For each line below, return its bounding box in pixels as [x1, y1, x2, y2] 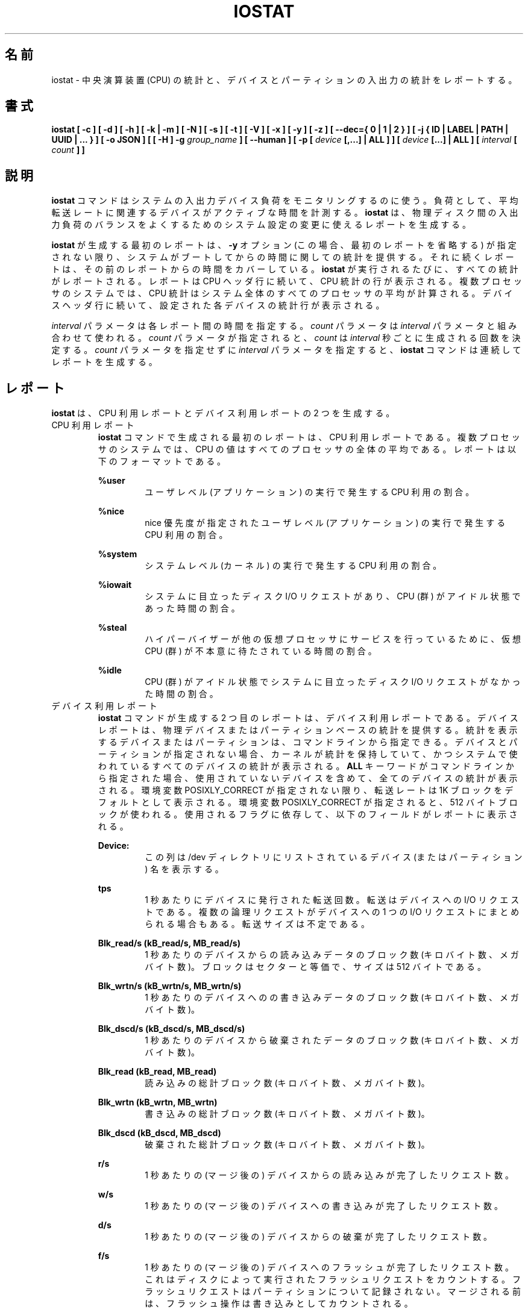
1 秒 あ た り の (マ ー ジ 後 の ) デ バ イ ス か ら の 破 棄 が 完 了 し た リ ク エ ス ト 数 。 [145, 1231, 492, 1242]
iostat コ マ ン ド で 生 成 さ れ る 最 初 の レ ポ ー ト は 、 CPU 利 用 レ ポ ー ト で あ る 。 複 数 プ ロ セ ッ [98, 432, 520, 443]
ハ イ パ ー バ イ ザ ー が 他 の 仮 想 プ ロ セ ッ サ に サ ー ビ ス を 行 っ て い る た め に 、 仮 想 [145, 634, 521, 645]
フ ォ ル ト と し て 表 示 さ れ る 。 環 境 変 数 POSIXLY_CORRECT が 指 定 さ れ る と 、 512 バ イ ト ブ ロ [98, 797, 518, 808]
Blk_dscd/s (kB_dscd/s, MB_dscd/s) [98, 1023, 245, 1034]
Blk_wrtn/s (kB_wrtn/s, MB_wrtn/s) [98, 981, 242, 992]
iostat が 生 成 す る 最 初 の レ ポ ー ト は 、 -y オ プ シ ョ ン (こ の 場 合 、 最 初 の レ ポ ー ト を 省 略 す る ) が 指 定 [51, 240, 517, 251]
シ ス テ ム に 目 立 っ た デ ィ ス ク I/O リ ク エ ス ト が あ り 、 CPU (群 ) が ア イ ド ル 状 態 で [145, 591, 521, 602]
